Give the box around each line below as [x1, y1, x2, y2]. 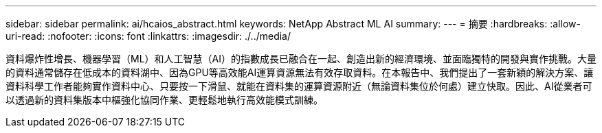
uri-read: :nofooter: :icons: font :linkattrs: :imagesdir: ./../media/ [5, 30, 291, 42]
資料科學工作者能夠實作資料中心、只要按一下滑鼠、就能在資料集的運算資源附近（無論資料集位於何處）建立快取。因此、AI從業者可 [5, 80, 592, 92]
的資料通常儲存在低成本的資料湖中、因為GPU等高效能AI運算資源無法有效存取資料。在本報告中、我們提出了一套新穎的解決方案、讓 [5, 66, 594, 78]
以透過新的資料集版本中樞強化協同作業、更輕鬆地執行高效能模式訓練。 [5, 94, 323, 106]
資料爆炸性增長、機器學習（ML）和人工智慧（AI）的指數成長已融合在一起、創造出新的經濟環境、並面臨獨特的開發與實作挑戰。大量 [5, 53, 597, 64]
